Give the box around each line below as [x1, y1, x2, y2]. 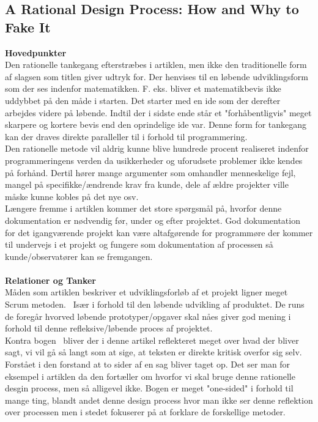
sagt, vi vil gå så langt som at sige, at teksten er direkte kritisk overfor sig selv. [5, 346, 302, 358]
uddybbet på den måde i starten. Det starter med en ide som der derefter [5, 94, 281, 106]
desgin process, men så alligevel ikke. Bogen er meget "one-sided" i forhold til [5, 382, 294, 394]
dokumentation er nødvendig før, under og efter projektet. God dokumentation [5, 213, 300, 226]
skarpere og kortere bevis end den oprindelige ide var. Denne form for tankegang [5, 118, 307, 131]
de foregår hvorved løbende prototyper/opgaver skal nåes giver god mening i [5, 309, 291, 322]
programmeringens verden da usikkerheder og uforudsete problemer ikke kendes [5, 154, 303, 166]
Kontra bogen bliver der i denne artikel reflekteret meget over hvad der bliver [5, 333, 299, 346]
